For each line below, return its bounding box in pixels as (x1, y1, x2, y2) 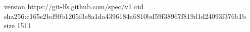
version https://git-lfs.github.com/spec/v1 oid (4, 1, 144, 11)
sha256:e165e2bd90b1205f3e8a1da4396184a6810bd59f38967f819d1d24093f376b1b (4, 11, 246, 21)
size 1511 (4, 20, 31, 31)
